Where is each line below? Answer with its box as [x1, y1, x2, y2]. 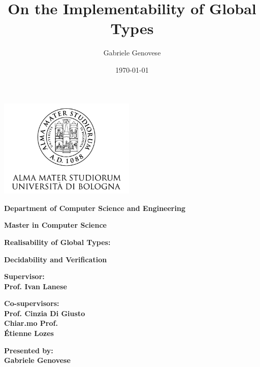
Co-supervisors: [4, 298, 59, 309]
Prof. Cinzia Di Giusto [4, 308, 85, 318]
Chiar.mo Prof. [4, 318, 58, 328]
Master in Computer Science [4, 220, 107, 230]
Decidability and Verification [4, 254, 107, 264]
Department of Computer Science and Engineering [4, 202, 185, 213]
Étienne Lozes [4, 328, 54, 339]
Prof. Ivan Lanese [4, 281, 67, 291]
